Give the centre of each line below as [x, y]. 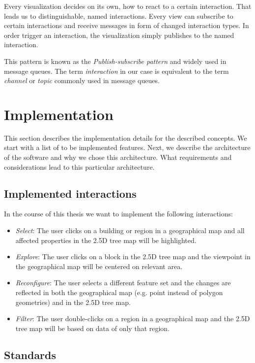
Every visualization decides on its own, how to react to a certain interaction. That [128, 6]
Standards [30, 354]
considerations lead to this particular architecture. [79, 166]
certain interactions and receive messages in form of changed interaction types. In [127, 25]
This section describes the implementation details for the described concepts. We [126, 137]
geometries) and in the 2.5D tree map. [73, 302]
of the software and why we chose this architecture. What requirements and [118, 157]
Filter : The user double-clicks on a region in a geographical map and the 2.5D [133, 318]
